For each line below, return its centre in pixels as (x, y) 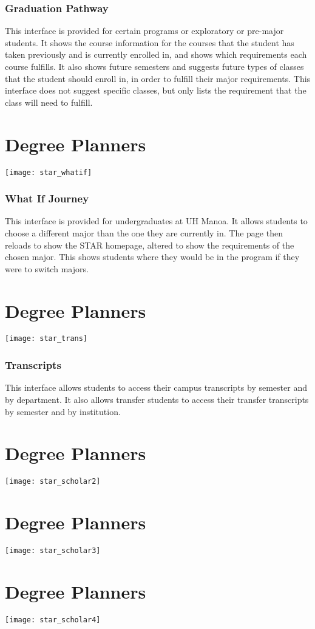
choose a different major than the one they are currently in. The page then (144, 232)
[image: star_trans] (46, 339)
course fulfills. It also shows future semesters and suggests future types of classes (154, 66)
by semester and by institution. (63, 411)
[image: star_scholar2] (53, 482)
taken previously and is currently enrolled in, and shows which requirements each (156, 54)
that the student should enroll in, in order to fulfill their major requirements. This (158, 78)
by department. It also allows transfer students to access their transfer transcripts (157, 399)
